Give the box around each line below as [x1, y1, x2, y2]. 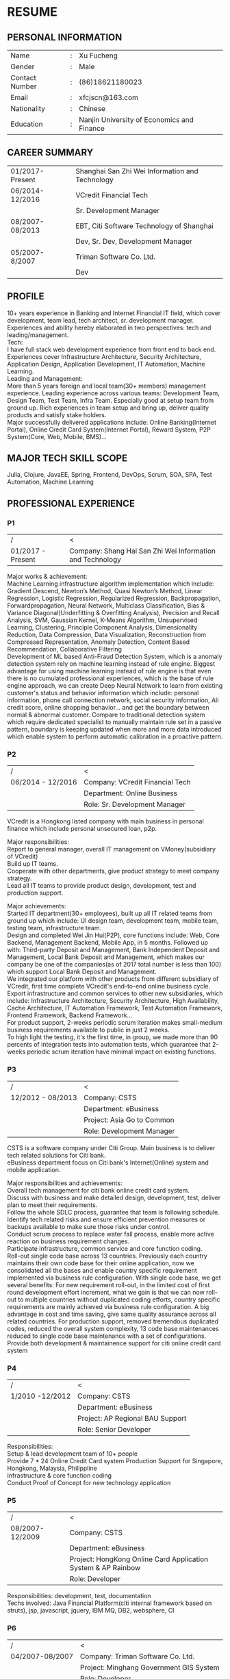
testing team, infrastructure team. [7, 924, 101, 932]
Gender [10, 62, 35, 71]
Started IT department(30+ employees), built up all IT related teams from [7, 909, 213, 918]
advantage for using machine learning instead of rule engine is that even [7, 667, 212, 675]
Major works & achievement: [7, 573, 88, 581]
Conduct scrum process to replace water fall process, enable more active [7, 1230, 214, 1238]
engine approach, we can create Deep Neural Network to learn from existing [7, 682, 223, 690]
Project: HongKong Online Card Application [69, 1554, 209, 1564]
